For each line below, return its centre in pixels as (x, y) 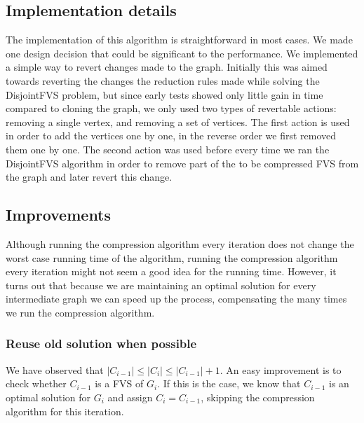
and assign (130, 397)
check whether (36, 383)
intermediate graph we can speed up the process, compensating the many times (176, 299)
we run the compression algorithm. (80, 312)
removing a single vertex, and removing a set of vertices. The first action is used (178, 122)
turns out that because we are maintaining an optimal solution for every (161, 285)
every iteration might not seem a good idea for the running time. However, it (171, 271)
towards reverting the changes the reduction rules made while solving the (163, 80)
